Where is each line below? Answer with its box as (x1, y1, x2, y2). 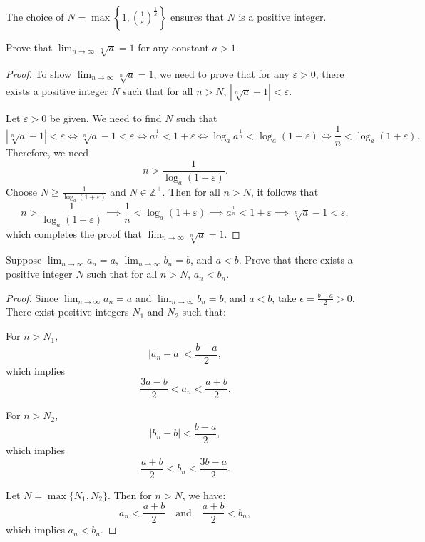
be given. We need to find (49, 110, 162, 125)
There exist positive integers (6, 304, 129, 319)
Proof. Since (6, 290, 58, 305)
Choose (6, 184, 38, 199)
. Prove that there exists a (238, 252, 353, 267)
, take (272, 290, 297, 305)
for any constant (138, 40, 209, 54)
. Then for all (162, 184, 220, 199)
